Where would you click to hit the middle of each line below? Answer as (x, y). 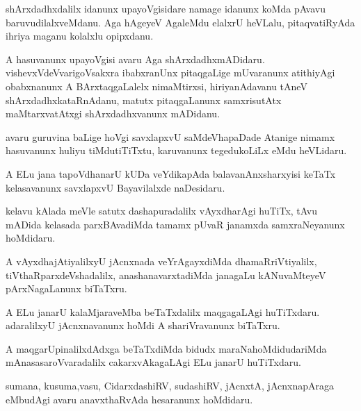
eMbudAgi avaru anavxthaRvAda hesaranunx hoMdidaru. (129, 399)
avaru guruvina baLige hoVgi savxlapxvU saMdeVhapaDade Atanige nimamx (170, 136)
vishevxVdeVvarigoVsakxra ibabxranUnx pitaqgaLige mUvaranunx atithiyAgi (170, 73)
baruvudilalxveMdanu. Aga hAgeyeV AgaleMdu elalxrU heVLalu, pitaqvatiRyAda (180, 22)
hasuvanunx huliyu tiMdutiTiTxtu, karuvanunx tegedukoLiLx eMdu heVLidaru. (176, 150)
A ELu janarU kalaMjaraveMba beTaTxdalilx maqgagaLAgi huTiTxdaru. (163, 311)
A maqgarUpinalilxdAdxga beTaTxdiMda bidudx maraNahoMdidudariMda (166, 348)
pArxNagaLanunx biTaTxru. (66, 288)
